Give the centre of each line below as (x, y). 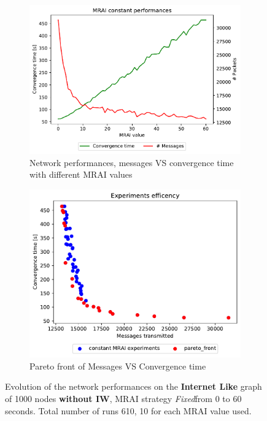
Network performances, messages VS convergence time (132, 162)
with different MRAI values (81, 174)
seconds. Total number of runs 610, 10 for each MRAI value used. (128, 410)
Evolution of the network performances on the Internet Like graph (133, 386)
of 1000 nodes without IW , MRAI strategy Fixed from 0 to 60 (123, 399)
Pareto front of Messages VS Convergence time (118, 366)
